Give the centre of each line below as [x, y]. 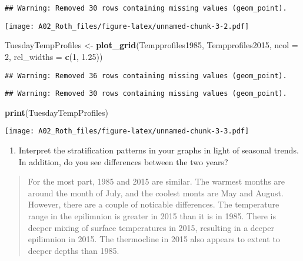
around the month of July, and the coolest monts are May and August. [156, 193]
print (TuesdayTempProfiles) [56, 112]
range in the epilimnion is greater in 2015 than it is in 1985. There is [152, 216]
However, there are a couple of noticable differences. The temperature [154, 204]
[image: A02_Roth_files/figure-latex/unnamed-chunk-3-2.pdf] [127, 26]
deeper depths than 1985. [74, 250]
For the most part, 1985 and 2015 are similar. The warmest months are [157, 181]
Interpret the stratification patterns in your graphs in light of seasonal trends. [159, 150]
